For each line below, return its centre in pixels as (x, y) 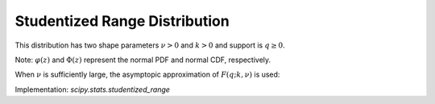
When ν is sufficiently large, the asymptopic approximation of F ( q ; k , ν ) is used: (147, 75)
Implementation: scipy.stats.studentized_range (93, 89)
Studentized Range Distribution (122, 21)
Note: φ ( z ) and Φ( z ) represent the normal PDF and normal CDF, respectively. (143, 60)
